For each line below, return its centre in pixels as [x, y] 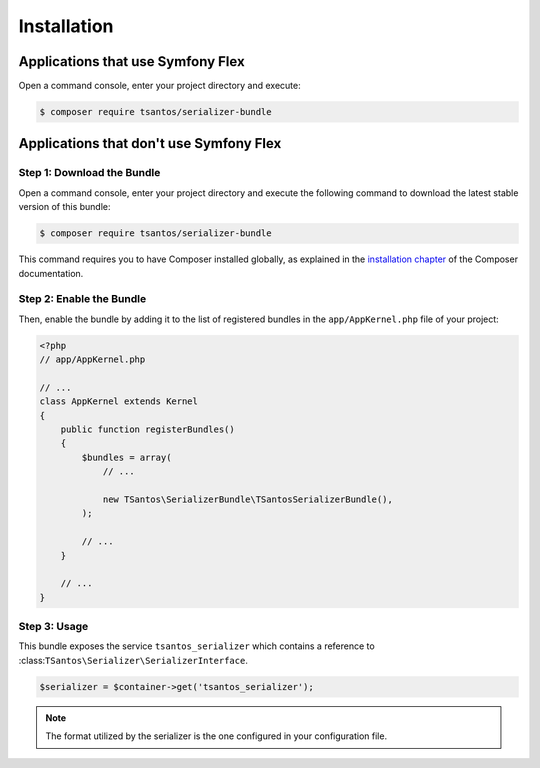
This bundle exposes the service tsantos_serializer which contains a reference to [196, 646]
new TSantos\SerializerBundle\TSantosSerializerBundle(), [248, 499]
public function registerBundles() [147, 429]
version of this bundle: [64, 207]
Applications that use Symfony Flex [131, 61]
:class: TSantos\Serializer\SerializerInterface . [133, 660]
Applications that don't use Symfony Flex [150, 143]
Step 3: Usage [53, 627]
